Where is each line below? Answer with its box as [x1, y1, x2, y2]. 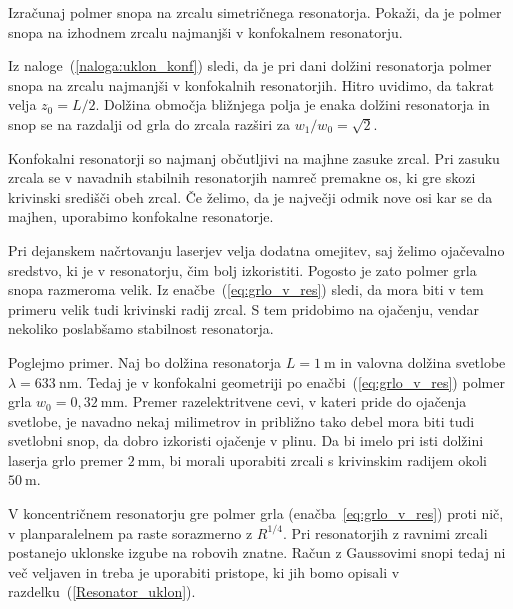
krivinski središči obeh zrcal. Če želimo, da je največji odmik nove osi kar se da [8, 186, 493, 207]
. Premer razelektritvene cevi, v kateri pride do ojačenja [124, 391, 467, 412]
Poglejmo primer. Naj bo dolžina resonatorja [8, 351, 282, 372]
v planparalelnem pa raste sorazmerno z [8, 522, 253, 543]
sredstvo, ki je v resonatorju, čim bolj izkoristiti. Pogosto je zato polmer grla [8, 259, 477, 280]
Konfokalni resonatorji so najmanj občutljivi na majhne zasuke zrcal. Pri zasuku [8, 147, 500, 168]
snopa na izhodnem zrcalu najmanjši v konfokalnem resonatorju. [8, 21, 403, 42]
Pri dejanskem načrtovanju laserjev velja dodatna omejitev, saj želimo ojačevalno [8, 239, 505, 260]
